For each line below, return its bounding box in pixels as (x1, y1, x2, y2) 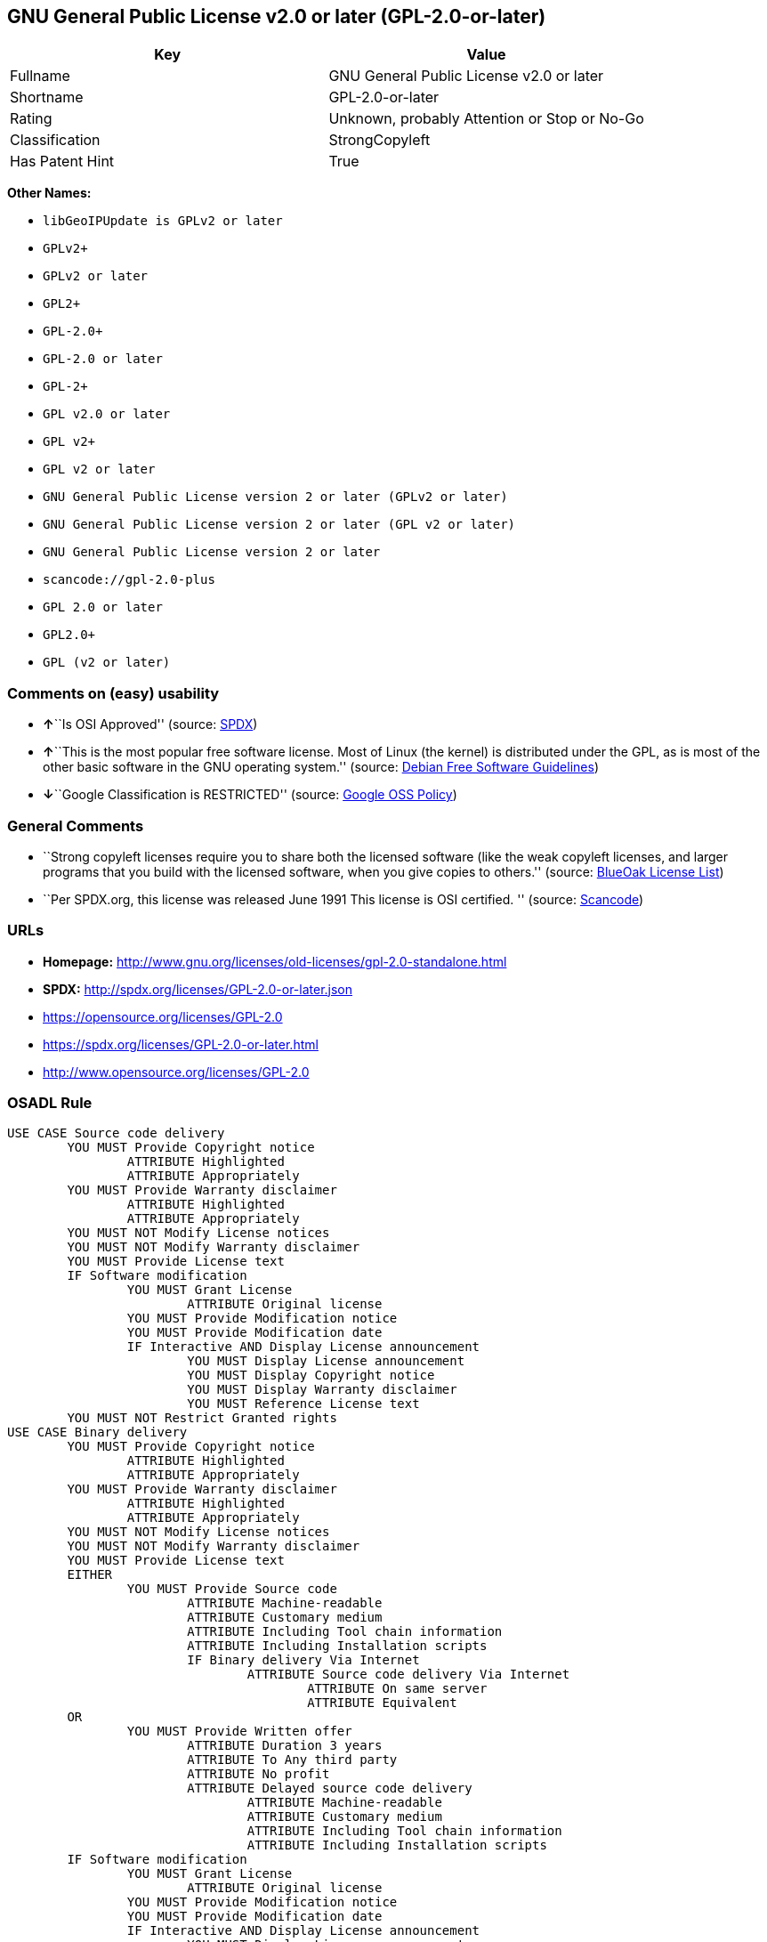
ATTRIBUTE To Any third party (187, 1752, 398, 1768)
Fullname (10, 67, 70, 85)
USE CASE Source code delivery (7, 1126, 225, 1141)
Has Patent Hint (10, 152, 115, 171)
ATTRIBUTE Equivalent (307, 1695, 457, 1711)
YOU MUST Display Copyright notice (187, 1368, 435, 1383)
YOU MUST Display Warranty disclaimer (187, 1382, 457, 1397)
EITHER (67, 1567, 113, 1582)
